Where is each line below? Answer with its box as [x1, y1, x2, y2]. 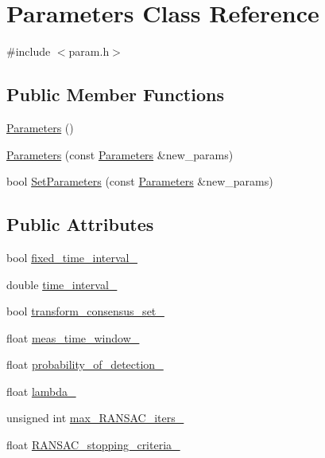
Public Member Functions [6, 82, 224, 107]
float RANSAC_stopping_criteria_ [6, 436, 180, 453]
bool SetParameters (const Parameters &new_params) [6, 173, 273, 190]
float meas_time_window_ [6, 329, 140, 346]
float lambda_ [6, 382, 76, 399]
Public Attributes [6, 212, 154, 237]
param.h [68, 43, 110, 60]
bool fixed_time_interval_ [6, 249, 137, 265]
